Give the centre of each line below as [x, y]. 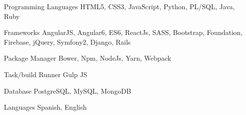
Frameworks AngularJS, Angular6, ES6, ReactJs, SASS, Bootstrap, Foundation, [123, 32]
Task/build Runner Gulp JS [46, 74]
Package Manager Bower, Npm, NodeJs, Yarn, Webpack [88, 58]
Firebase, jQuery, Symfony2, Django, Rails [67, 41]
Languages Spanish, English [45, 107]
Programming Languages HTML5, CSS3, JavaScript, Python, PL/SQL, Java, [119, 6]
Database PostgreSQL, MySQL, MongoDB [68, 90]
